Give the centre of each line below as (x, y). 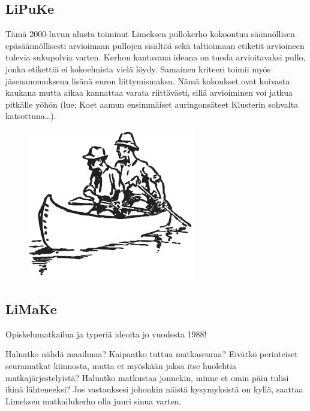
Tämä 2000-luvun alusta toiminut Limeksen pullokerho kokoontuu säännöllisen (150, 34)
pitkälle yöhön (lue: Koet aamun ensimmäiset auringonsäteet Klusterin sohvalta (152, 104)
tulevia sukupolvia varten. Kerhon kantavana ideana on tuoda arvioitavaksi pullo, (156, 57)
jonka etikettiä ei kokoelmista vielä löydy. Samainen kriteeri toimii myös (138, 68)
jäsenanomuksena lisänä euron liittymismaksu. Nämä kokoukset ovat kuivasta (148, 80)
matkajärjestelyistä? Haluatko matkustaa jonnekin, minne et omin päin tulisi (147, 377)
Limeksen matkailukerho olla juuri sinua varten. (94, 401)
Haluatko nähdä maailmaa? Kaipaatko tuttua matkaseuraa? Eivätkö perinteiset (152, 354)
